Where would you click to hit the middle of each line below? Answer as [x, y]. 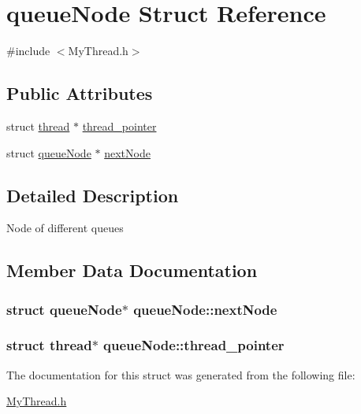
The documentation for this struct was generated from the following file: [181, 374]
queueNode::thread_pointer [194, 345]
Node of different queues [65, 228]
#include [28, 51]
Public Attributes [80, 93]
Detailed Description [93, 195]
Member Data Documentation [132, 270]
